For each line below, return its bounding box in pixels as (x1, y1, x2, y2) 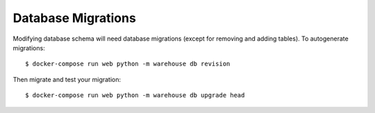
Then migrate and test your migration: (12, 75, 122, 83)
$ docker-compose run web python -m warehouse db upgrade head (25, 92, 245, 99)
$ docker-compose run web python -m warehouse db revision (25, 60, 231, 68)
